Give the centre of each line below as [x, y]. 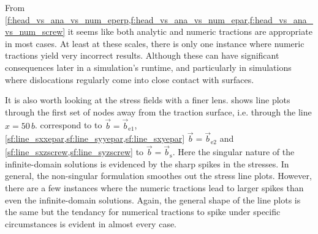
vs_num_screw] [35, 31]
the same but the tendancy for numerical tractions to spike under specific [143, 212]
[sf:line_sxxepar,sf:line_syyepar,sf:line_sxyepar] [95, 138]
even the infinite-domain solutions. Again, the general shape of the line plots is [153, 199]
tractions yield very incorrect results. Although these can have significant [142, 55]
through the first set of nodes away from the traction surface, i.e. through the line [158, 112]
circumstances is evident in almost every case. [91, 223]
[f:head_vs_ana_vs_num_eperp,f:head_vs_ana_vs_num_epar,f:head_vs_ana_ [159, 19]
